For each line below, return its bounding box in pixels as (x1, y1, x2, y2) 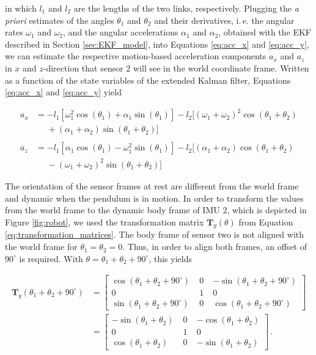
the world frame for (5, 240, 78, 253)
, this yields (149, 252, 192, 265)
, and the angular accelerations (63, 26, 178, 38)
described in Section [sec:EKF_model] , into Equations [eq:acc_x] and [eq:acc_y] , (5, 37, 309, 50)
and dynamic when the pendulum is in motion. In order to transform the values (5, 191, 304, 204)
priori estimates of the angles (5, 13, 114, 26)
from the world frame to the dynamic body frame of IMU (5, 203, 220, 216)
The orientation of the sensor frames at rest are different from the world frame (5, 179, 299, 192)
